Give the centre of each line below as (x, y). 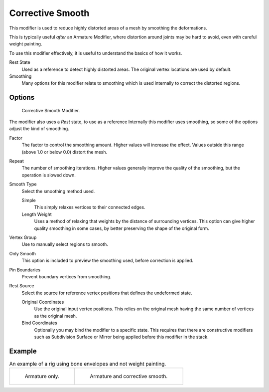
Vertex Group (23, 237)
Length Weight (37, 214)
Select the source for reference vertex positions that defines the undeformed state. (107, 293)
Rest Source (22, 286)
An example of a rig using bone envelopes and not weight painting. (88, 364)
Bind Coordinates (39, 323)
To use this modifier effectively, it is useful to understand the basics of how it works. (96, 53)
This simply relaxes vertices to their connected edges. (90, 207)
